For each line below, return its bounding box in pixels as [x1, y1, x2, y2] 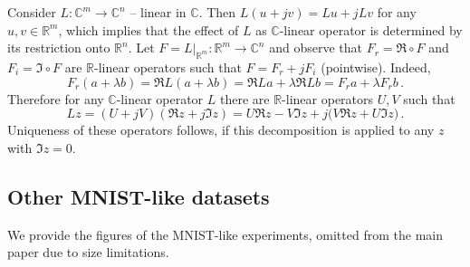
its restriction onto [7, 38, 110, 57]
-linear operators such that [94, 57, 242, 76]
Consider [7, 3, 56, 21]
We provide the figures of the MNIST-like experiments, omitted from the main [7, 224, 443, 243]
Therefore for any [7, 89, 104, 108]
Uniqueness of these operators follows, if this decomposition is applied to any [7, 120, 435, 139]
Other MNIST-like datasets [7, 182, 270, 210]
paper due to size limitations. [7, 243, 169, 262]
